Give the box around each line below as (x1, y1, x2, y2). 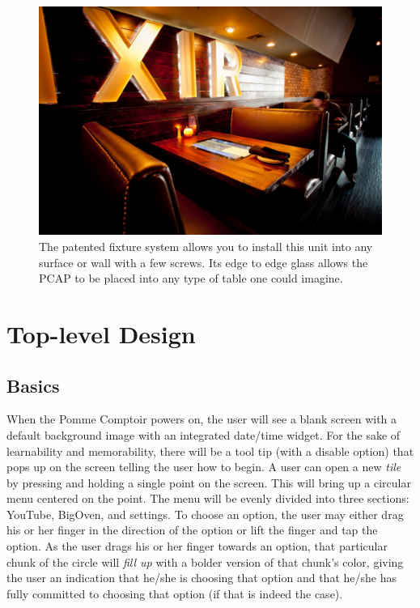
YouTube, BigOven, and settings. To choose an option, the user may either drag (6, 505, 404, 522)
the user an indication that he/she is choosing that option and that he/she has (6, 569, 397, 586)
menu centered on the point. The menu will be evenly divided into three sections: (6, 490, 409, 507)
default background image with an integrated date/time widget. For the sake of (6, 426, 401, 443)
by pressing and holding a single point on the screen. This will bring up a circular (6, 474, 411, 491)
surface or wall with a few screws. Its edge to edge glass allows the (39, 253, 368, 270)
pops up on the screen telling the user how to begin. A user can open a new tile (6, 458, 401, 475)
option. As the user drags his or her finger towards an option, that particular (6, 538, 388, 555)
